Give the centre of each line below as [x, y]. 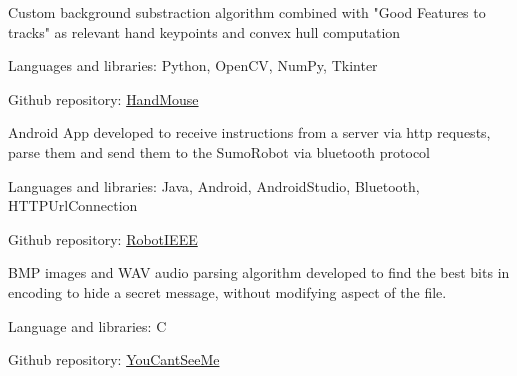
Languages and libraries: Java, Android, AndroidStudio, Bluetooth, [214, 185]
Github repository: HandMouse [103, 98]
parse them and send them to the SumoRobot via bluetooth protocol [219, 151]
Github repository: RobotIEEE [103, 238]
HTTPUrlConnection [73, 205]
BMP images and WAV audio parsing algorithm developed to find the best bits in [259, 272]
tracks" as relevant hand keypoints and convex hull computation [204, 31]
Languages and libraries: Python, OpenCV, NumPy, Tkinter [193, 65]
